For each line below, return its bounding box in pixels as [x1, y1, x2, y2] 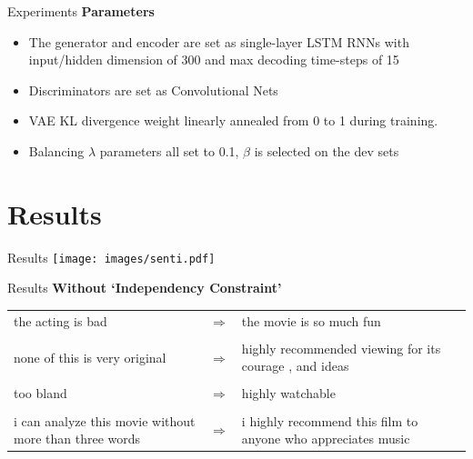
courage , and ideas [241, 356, 349, 375]
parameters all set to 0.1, [99, 141, 239, 160]
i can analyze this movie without [14, 411, 196, 430]
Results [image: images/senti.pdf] [7, 247, 216, 266]
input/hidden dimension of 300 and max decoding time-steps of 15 [28, 50, 399, 69]
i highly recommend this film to [241, 411, 418, 430]
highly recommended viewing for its [241, 338, 441, 357]
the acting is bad [14, 311, 107, 330]
